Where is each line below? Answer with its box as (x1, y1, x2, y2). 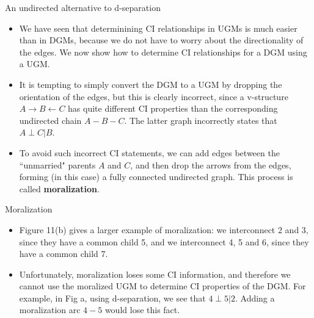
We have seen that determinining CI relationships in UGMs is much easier (19, 21, 298, 34)
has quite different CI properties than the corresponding (68, 102, 278, 115)
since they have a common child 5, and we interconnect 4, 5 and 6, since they (19, 235, 309, 248)
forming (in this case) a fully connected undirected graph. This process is (19, 170, 293, 183)
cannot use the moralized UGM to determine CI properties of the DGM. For (19, 280, 306, 292)
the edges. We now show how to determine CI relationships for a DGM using (19, 45, 307, 58)
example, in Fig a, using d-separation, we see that (19, 291, 206, 304)
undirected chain (19, 114, 82, 126)
